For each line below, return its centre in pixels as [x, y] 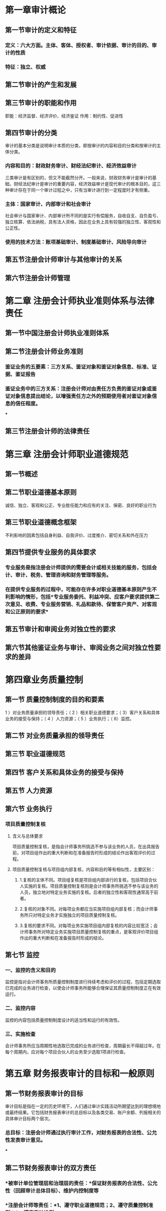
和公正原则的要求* [27, 612]
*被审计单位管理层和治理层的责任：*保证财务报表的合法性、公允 [81, 1183]
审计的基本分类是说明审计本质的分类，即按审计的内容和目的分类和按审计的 [81, 146]
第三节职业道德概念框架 [41, 522]
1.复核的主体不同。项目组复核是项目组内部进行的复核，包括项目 [84, 879]
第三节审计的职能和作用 [41, 103]
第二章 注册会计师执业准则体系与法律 [80, 301]
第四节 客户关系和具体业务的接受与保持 [64, 772]
